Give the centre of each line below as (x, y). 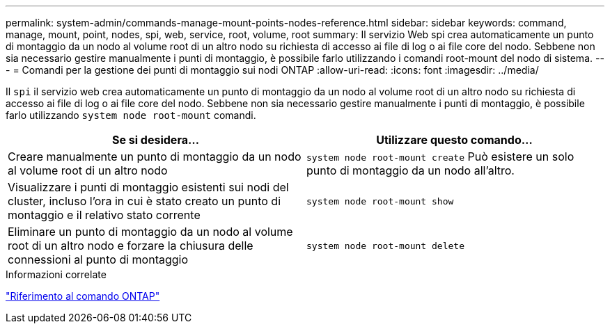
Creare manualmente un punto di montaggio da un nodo (155, 157)
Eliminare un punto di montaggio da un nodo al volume (150, 232)
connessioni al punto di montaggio (98, 259)
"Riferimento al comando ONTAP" (83, 296)
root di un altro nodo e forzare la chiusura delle (131, 246)
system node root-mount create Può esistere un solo (440, 157)
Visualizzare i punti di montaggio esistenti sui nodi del (148, 187)
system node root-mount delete (385, 246)
